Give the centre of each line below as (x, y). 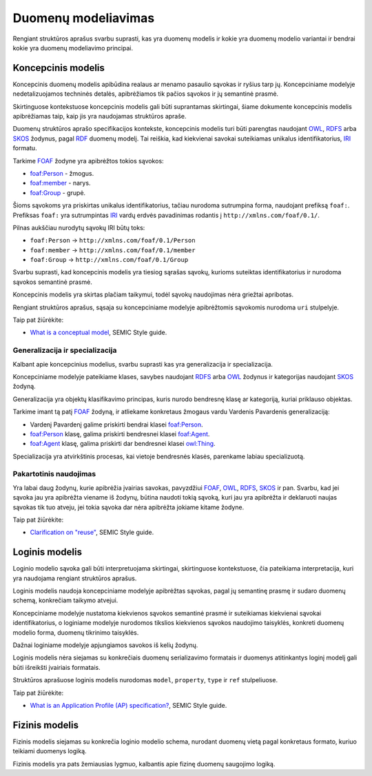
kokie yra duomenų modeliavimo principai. (73, 48)
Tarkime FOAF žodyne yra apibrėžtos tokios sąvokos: (89, 161)
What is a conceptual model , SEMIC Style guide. (99, 333)
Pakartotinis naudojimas (54, 474)
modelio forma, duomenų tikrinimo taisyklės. (76, 632)
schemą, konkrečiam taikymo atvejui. (65, 600)
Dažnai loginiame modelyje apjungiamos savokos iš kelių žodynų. (105, 645)
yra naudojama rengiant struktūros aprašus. (75, 578)
